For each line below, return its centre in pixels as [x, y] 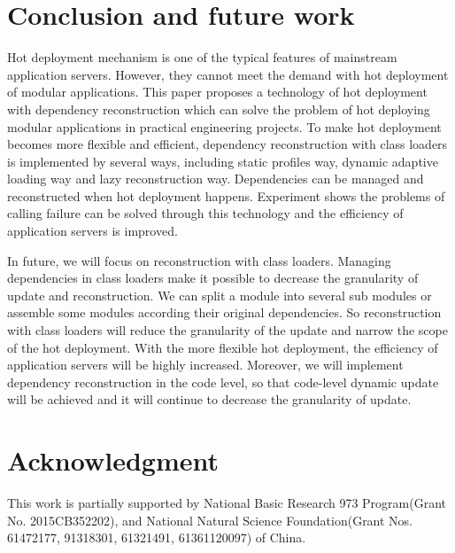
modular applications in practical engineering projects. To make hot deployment [224, 126]
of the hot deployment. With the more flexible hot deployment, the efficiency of [223, 347]
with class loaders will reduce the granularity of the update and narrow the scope [227, 330]
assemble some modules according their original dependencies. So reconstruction [224, 312]
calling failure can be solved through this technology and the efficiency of [205, 213]
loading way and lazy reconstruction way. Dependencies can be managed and [216, 179]
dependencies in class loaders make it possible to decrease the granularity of [213, 278]
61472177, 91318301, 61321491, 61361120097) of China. [157, 537]
